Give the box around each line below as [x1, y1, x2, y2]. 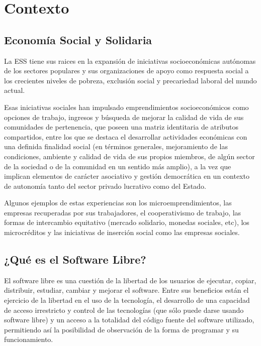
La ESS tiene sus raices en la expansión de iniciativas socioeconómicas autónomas [4, 55, 256, 66]
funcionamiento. [4, 334, 53, 344]
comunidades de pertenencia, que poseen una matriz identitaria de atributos [4, 122, 238, 132]
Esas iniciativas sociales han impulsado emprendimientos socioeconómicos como [4, 101, 249, 112]
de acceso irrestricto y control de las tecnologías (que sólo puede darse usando [4, 304, 244, 315]
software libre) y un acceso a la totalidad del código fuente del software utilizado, [4, 314, 254, 325]
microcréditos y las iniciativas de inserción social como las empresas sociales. [4, 227, 240, 238]
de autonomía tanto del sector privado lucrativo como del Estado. [4, 180, 206, 191]
